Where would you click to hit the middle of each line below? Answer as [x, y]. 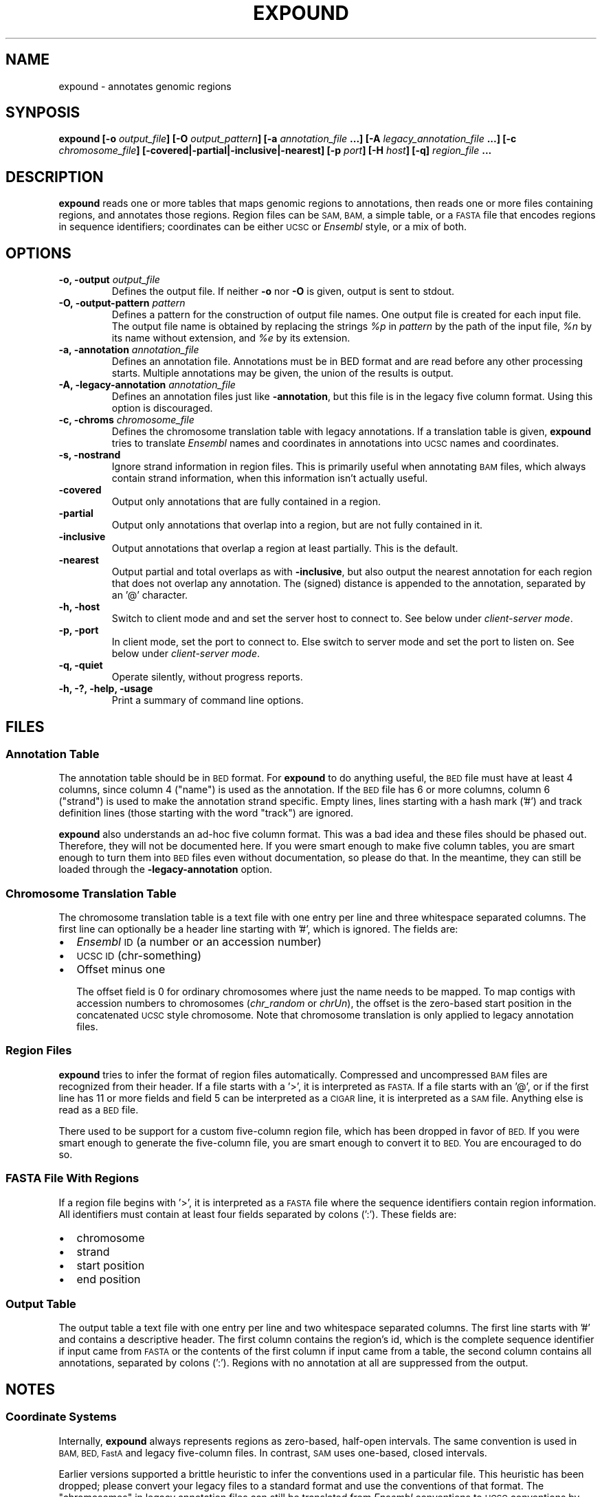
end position [109, 1279]
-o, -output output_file [109, 280]
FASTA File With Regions [73, 1178]
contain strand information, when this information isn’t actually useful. [270, 478]
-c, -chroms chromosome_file [126, 420]
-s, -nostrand [90, 455]
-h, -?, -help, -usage [106, 689]
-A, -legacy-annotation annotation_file [147, 385]
